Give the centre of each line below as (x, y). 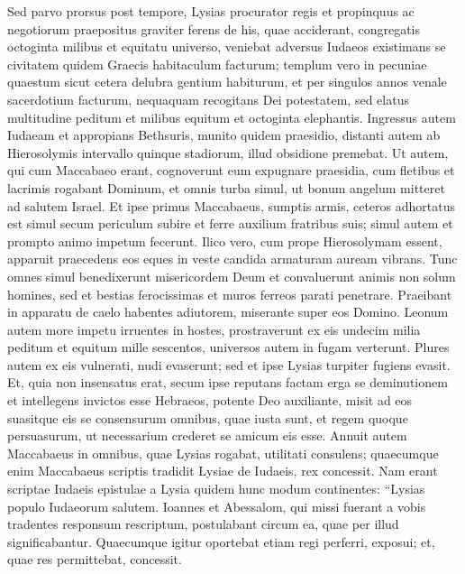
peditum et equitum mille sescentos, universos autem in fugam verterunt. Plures (228, 347)
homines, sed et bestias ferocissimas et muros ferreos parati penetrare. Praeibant (230, 294)
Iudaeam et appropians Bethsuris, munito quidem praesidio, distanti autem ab (224, 135)
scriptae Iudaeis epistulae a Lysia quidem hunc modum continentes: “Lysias (216, 489)
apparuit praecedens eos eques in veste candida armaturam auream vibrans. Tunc (232, 259)
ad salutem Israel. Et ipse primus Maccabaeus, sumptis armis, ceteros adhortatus (231, 205)
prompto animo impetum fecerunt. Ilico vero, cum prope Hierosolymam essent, (225, 241)
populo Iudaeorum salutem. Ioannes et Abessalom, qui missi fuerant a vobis (217, 506)
